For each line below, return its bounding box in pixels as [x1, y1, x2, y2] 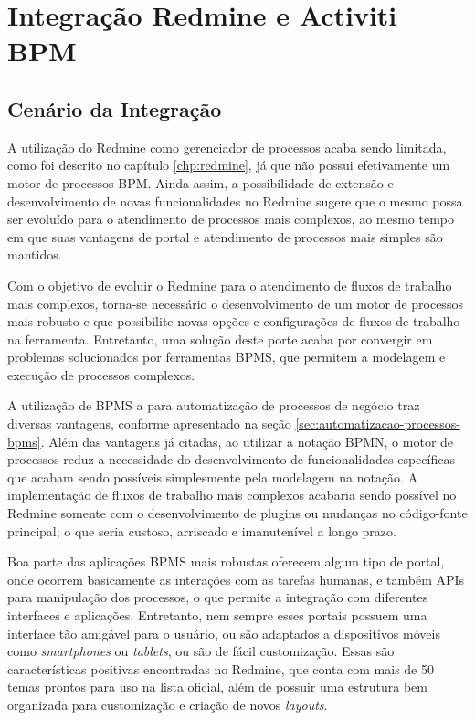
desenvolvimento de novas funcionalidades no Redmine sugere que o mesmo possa [7, 191, 463, 210]
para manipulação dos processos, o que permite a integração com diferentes [7, 588, 428, 607]
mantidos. [7, 245, 62, 264]
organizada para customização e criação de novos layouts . [7, 694, 328, 714]
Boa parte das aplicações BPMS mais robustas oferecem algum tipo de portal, [7, 552, 445, 571]
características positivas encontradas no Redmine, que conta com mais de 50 [7, 659, 434, 678]
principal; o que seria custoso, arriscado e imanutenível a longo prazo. [7, 521, 396, 540]
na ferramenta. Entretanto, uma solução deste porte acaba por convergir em [7, 329, 433, 348]
